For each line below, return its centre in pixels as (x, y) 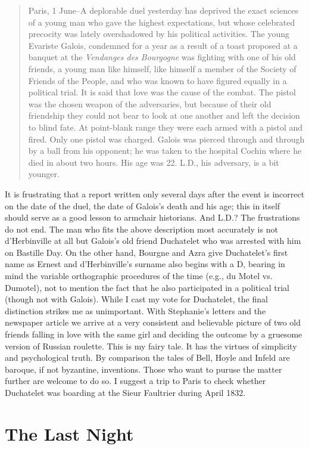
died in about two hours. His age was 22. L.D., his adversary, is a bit (154, 162)
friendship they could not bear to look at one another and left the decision (164, 115)
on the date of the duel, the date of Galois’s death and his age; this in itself (143, 205)
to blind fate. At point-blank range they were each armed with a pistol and (166, 127)
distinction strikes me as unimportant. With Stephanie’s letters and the (135, 310)
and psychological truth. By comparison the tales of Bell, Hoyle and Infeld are (147, 357)
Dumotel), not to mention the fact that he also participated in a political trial (147, 287)
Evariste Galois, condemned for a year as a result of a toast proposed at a (163, 45)
